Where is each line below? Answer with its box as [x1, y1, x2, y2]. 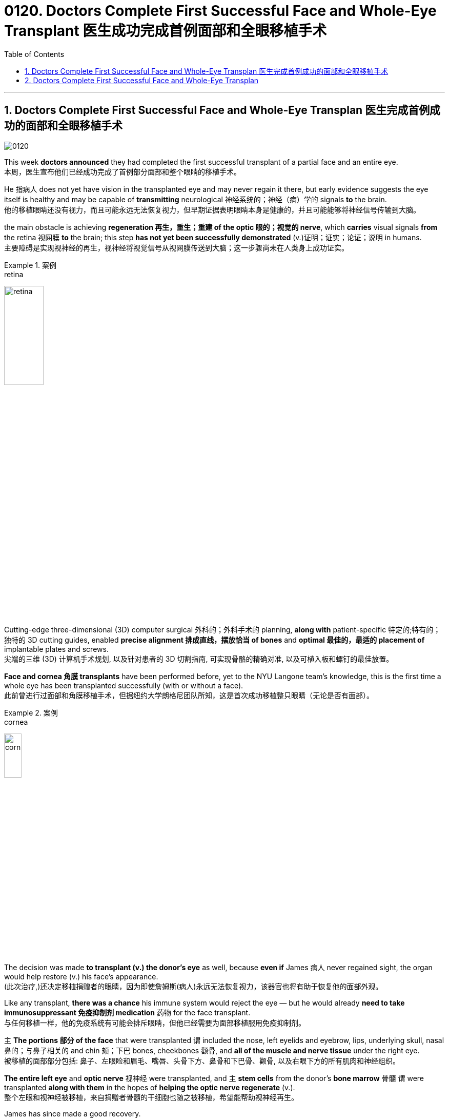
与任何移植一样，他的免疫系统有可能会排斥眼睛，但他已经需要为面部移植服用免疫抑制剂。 [4, 1018, 305, 1027]
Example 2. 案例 [4, 708, 58, 718]
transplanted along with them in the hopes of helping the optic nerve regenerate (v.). [4, 1083, 295, 1092]
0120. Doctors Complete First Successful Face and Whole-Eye [4, 2, 437, 20]
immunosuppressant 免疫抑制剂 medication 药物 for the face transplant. [4, 1008, 251, 1017]
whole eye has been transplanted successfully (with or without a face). [4, 681, 243, 690]
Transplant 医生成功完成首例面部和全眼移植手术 [4, 22, 327, 40]
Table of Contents [4, 49, 65, 59]
